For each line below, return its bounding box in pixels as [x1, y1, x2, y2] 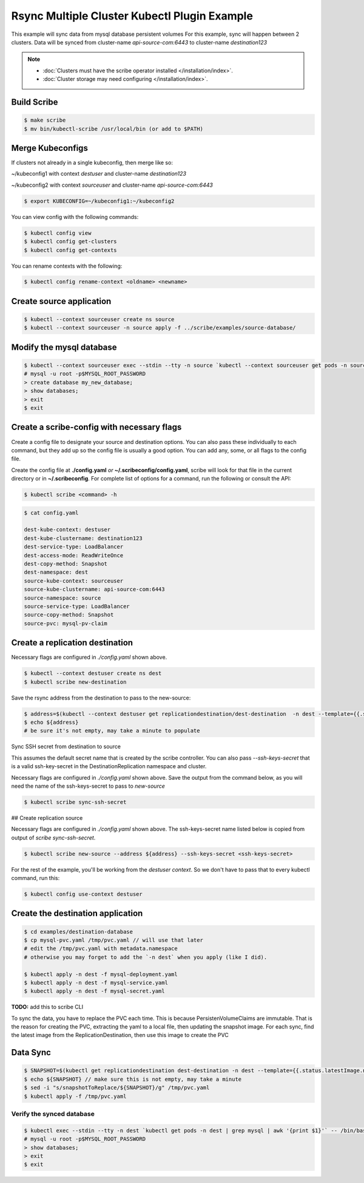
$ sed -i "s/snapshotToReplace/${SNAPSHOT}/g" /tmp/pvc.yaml [24, 1084, 210, 1091]
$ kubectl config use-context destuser [24, 890, 143, 897]
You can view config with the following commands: [11, 213, 139, 220]
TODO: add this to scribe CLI [11, 1004, 84, 1011]
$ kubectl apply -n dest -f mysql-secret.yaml [24, 988, 165, 994]
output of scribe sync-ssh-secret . [11, 834, 96, 841]
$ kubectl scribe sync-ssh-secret [24, 799, 127, 805]
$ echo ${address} [24, 718, 79, 726]
